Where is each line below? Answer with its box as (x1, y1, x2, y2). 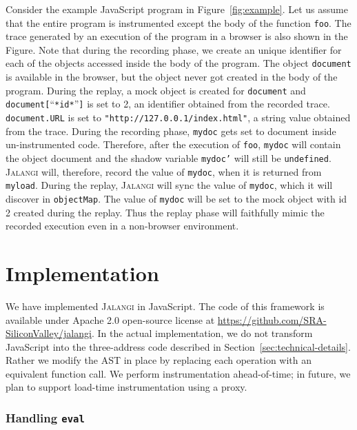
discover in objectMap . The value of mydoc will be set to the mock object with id (6, 191, 347, 205)
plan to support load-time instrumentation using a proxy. (6, 380, 247, 394)
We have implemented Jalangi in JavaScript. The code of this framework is (6, 298, 325, 313)
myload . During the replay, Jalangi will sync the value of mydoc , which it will (6, 178, 333, 192)
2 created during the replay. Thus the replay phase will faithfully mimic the (6, 205, 325, 219)
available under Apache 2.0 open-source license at (6, 312, 215, 327)
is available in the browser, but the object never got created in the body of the (6, 70, 338, 84)
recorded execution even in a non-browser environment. (6, 218, 239, 233)
